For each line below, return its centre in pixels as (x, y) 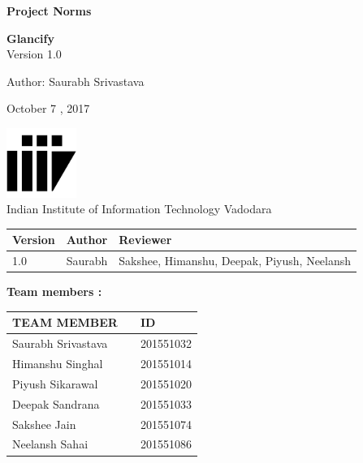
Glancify (30, 38)
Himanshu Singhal (58, 364)
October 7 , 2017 (48, 108)
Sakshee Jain (44, 424)
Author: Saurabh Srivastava (76, 81)
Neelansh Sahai (50, 444)
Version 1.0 (34, 54)
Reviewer (145, 240)
